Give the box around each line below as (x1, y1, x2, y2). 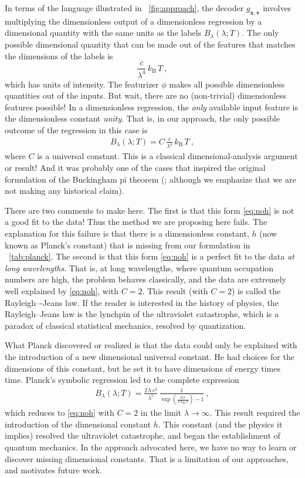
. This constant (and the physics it (158, 418, 283, 430)
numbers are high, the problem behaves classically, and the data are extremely (5, 273, 286, 285)
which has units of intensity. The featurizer (5, 78, 159, 90)
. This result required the (209, 406, 300, 419)
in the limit (140, 406, 182, 419)
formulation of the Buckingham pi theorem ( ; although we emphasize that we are (5, 173, 296, 185)
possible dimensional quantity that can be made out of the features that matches (5, 38, 296, 50)
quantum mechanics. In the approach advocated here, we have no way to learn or (5, 440, 297, 453)
